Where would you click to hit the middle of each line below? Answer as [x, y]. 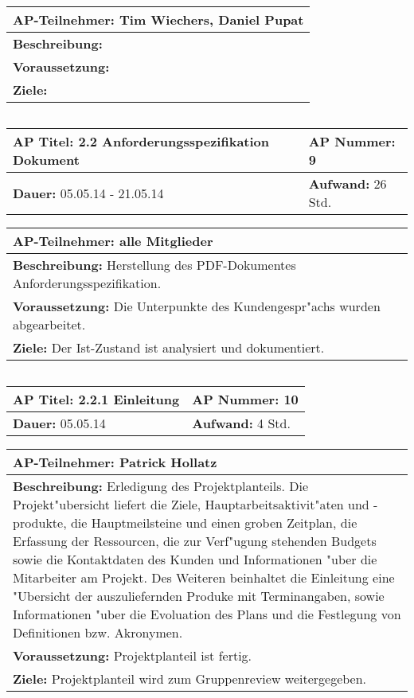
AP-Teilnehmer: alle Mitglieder [113, 241]
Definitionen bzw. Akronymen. [98, 632]
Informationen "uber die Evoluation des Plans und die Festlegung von [207, 614]
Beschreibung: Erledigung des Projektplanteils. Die [161, 486]
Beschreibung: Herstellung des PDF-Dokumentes [154, 265]
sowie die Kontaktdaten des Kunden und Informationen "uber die [195, 559]
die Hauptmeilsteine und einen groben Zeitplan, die [214, 523]
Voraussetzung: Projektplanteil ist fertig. [133, 655]
